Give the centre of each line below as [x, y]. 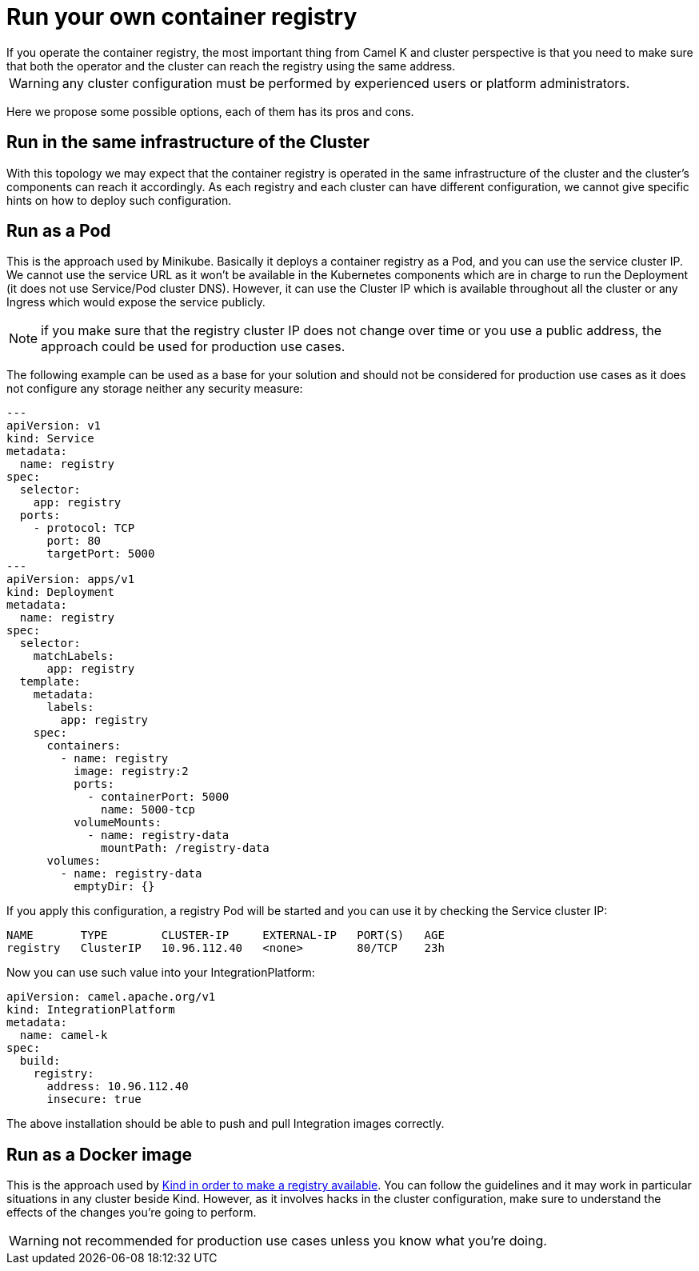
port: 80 [74, 541]
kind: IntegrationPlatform [91, 1010]
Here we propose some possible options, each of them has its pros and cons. [210, 111]
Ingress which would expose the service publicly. [136, 302]
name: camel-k [64, 1035]
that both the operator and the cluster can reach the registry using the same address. [231, 66]
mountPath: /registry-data [185, 848]
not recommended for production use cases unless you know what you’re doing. [304, 1241]
